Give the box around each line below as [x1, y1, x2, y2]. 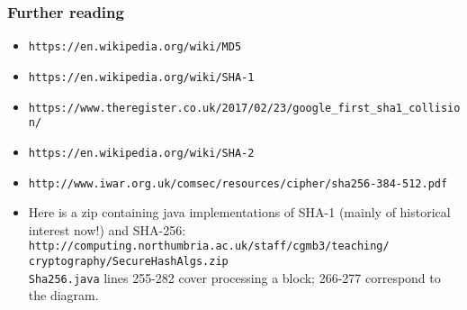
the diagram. [28, 286, 99, 305]
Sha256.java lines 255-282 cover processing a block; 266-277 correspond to [28, 268, 441, 287]
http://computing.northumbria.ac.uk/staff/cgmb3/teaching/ [28, 240, 390, 253]
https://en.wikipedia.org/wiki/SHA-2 [28, 146, 255, 160]
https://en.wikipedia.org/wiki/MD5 [28, 41, 242, 54]
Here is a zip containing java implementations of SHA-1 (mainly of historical [28, 203, 451, 222]
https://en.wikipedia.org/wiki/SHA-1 [28, 70, 255, 84]
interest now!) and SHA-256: [28, 220, 186, 239]
